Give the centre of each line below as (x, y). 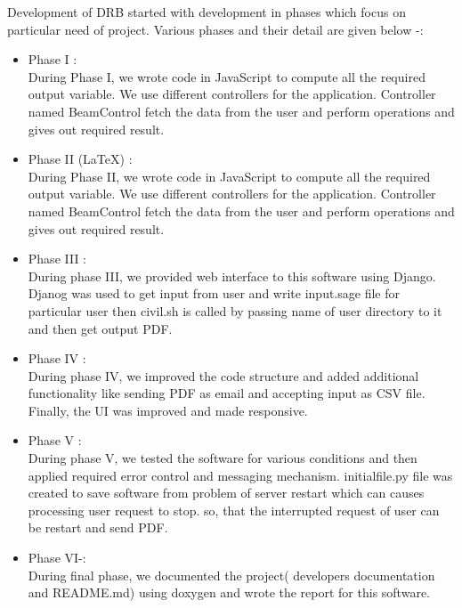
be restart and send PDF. (98, 527)
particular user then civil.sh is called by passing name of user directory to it (235, 310)
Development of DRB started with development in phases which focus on (207, 12)
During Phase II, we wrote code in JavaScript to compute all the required (229, 176)
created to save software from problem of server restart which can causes (226, 493)
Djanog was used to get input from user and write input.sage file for (214, 293)
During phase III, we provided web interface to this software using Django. (232, 276)
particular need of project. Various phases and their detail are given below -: (215, 29)
